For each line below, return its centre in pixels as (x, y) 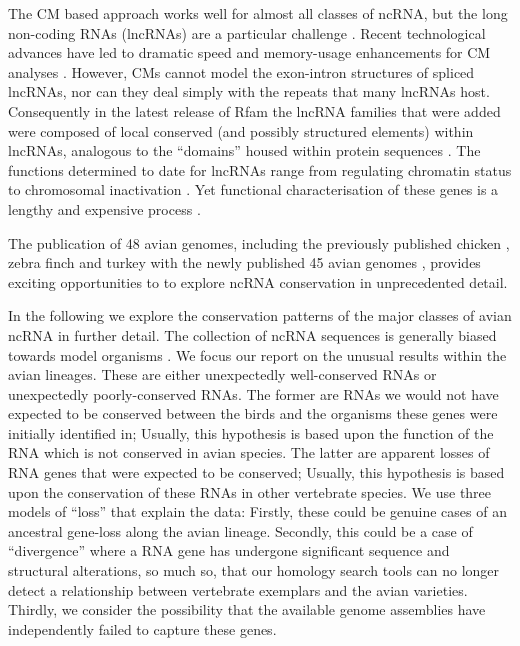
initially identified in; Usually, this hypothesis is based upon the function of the (251, 432)
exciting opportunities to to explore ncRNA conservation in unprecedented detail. (258, 281)
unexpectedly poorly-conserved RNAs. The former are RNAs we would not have (253, 393)
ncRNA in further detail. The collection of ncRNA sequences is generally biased (252, 334)
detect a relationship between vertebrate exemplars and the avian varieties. (238, 589)
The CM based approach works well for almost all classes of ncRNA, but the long (258, 13)
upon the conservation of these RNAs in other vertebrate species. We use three (250, 491)
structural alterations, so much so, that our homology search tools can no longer (254, 570)
